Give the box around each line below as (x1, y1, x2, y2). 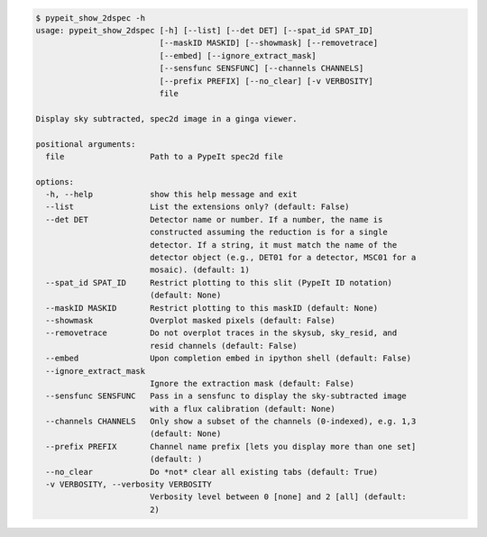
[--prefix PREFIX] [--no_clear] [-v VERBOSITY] (159, 76, 374, 86)
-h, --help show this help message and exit (45, 189, 298, 200)
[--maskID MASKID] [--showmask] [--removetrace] (159, 38, 379, 49)
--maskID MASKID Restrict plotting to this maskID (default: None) (45, 303, 379, 313)
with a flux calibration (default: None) (149, 404, 335, 414)
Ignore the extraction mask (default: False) (149, 378, 355, 388)
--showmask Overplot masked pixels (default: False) (45, 315, 335, 325)
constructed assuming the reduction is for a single (149, 227, 388, 238)
